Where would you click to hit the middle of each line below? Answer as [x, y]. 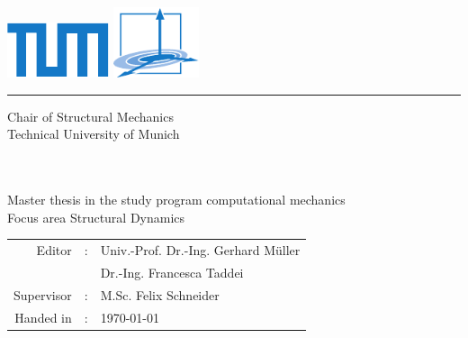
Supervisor [43, 294]
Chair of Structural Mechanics [90, 116]
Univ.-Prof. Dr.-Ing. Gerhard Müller [200, 249]
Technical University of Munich [94, 134]
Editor [54, 249]
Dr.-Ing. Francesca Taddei [172, 272]
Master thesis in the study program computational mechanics [176, 200]
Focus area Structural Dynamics [96, 217]
